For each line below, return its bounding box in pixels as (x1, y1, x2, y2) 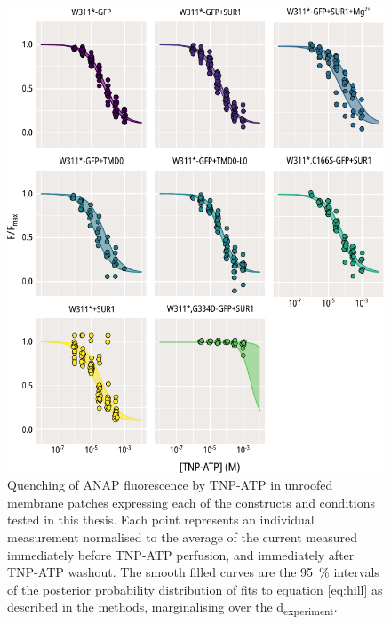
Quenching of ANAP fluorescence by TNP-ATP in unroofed (7, 476, 333, 494)
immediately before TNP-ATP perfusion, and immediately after (7, 545, 355, 564)
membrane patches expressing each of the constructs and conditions (7, 492, 375, 511)
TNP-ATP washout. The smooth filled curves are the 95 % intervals (7, 563, 379, 581)
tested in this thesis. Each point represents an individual (7, 510, 315, 529)
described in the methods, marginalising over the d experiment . (7, 597, 338, 619)
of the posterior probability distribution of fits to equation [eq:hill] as (7, 580, 383, 598)
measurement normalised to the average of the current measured (7, 528, 357, 547)
